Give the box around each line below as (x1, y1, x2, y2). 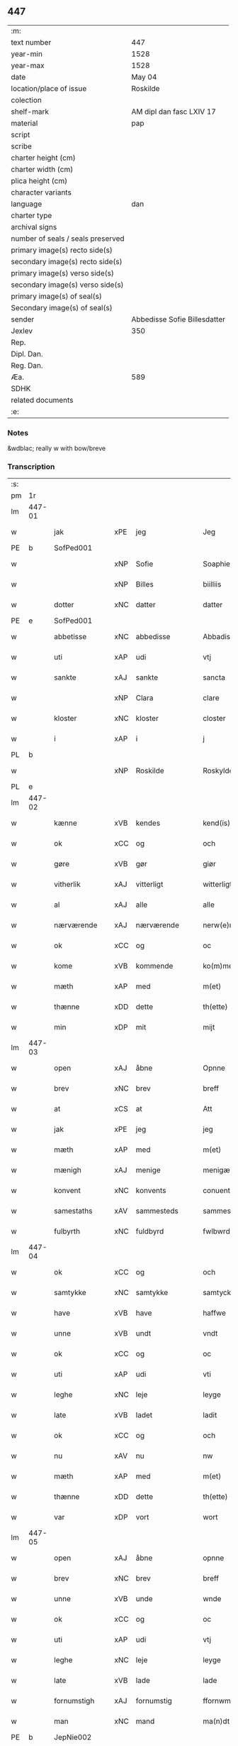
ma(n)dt (203, 1716, 230, 1726)
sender (11, 314, 35, 324)
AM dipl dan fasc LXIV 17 (131, 107, 216, 116)
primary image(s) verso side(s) (11, 268, 115, 278)
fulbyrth (54, 1226, 81, 1236)
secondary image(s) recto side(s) (11, 256, 123, 266)
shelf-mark (11, 107, 50, 116)
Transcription (7, 462, 55, 471)
